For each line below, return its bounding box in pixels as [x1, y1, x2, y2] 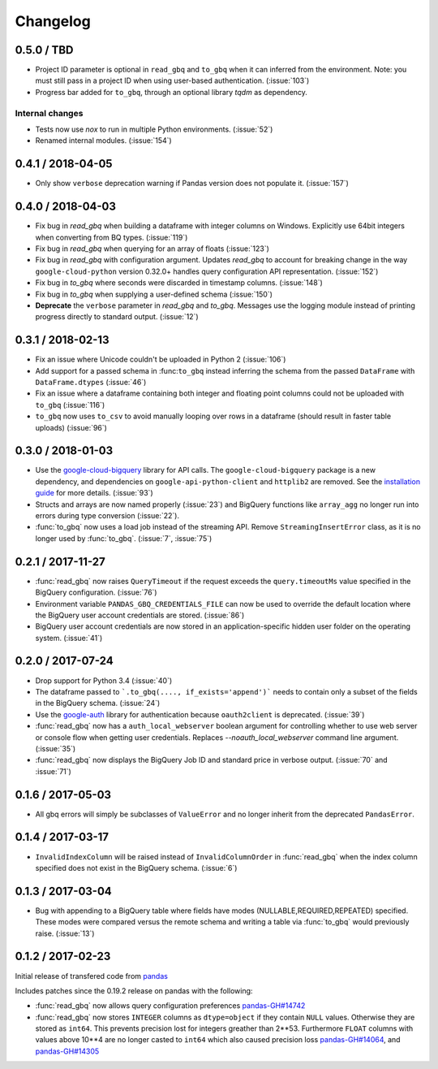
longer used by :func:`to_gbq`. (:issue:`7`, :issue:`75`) [35, 533, 213, 543]
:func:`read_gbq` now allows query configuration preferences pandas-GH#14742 [35, 1001, 306, 1011]
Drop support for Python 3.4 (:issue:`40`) [35, 675, 173, 686]
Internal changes [15, 107, 84, 119]
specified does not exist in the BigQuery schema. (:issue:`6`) [35, 863, 238, 872]
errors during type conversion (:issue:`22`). [35, 511, 180, 521]
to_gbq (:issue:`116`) [35, 400, 105, 409]
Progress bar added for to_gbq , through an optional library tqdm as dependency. [35, 87, 308, 97]
